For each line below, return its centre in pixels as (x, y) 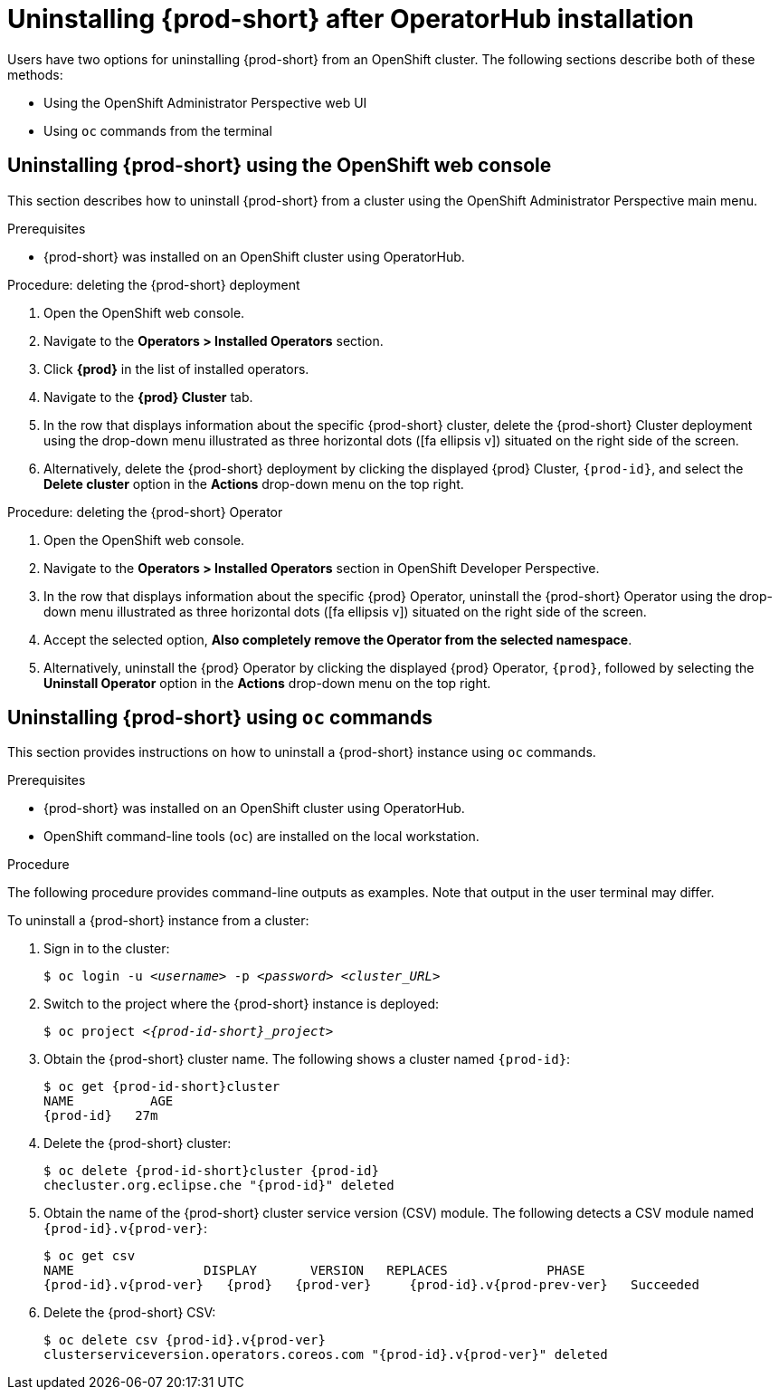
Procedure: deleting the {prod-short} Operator (145, 512)
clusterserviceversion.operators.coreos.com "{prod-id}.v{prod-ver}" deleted (326, 1355)
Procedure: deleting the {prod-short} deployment (154, 284)
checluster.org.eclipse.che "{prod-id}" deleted (219, 1186)
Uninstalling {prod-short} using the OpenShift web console (280, 166)
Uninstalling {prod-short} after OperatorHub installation (351, 19)
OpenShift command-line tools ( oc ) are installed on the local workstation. (261, 837)
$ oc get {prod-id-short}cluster (162, 1087)
